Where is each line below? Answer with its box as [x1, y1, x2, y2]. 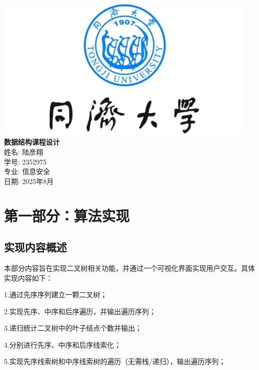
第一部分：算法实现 [4, 205, 130, 225]
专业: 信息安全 [4, 166, 50, 177]
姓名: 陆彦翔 [4, 146, 43, 157]
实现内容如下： [4, 272, 53, 283]
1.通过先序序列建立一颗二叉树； [4, 289, 107, 300]
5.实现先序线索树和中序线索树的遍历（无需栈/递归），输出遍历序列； [4, 356, 226, 367]
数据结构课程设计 [4, 137, 60, 147]
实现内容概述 [4, 239, 67, 255]
